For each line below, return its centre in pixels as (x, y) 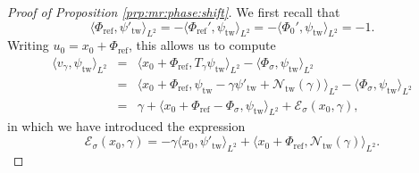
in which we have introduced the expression (126, 126)
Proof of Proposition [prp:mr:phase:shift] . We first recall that (174, 12)
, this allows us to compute (202, 45)
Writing (28, 45)
